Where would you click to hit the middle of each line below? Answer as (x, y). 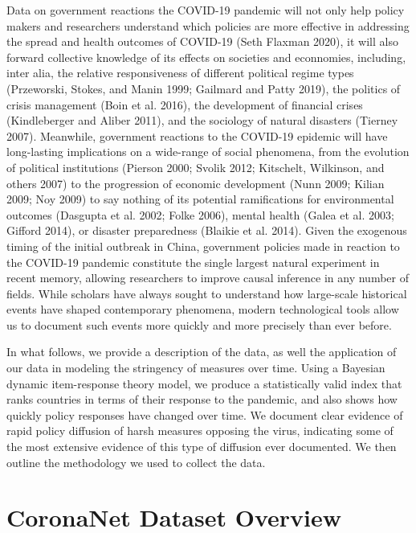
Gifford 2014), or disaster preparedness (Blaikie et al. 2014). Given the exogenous (207, 230)
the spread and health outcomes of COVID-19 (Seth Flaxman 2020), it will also (202, 41)
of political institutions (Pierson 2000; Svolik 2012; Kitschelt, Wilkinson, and (196, 167)
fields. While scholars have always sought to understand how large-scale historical (207, 293)
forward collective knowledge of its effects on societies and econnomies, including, (206, 57)
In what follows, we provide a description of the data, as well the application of (202, 352)
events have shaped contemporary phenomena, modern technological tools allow (203, 309)
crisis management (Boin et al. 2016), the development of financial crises (185, 104)
